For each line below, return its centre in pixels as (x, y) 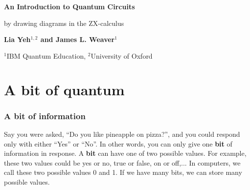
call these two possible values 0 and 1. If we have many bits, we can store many (123, 172)
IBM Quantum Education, (46, 55)
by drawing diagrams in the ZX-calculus (64, 23)
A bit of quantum (64, 89)
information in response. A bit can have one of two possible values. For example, (125, 153)
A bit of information (45, 116)
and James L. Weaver (78, 39)
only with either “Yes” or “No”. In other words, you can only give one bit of (118, 143)
